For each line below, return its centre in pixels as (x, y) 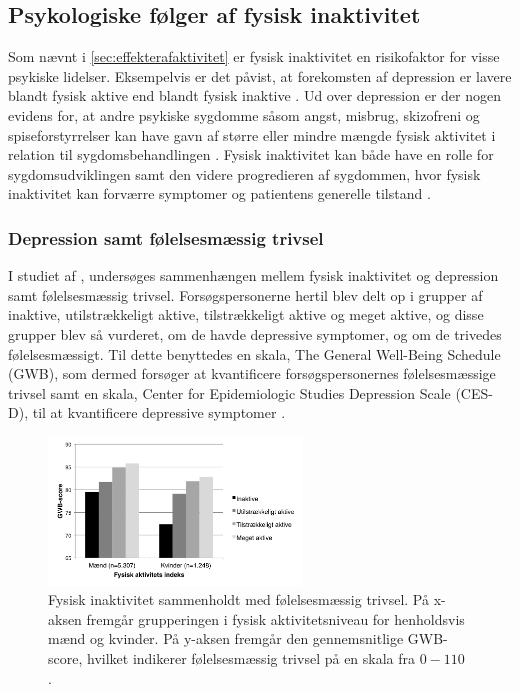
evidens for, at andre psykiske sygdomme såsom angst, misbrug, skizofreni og (244, 114)
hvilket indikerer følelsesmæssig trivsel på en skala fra (251, 658)
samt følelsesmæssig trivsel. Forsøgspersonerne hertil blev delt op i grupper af (245, 294)
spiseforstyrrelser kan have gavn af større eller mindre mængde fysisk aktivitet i (252, 134)
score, (65, 658)
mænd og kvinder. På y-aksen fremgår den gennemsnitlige (226, 638)
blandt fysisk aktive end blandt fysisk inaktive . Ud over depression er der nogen (254, 95)
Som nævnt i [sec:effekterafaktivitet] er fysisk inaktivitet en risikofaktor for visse (254, 56)
